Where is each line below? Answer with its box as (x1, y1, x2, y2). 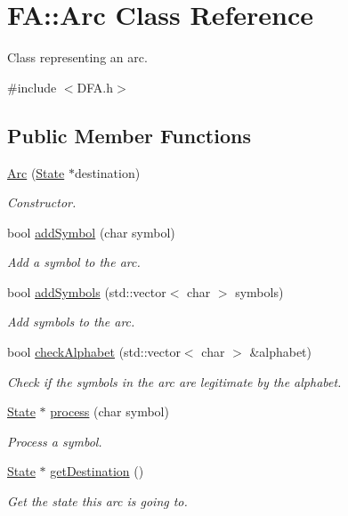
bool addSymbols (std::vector (7, 282, 166, 301)
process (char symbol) (50, 402, 169, 421)
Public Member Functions (7, 121, 251, 149)
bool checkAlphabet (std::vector (7, 343, 181, 361)
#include (7, 77, 57, 96)
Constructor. (7, 193, 77, 212)
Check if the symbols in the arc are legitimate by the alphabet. (7, 372, 342, 391)
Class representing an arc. (7, 48, 148, 67)
